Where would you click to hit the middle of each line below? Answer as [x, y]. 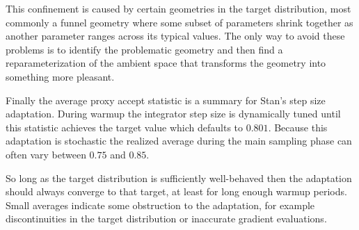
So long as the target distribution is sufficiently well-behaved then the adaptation [179, 178]
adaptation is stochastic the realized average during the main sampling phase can [179, 141]
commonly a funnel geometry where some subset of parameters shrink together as [179, 22]
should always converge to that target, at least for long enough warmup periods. [176, 191]
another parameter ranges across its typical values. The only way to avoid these [175, 36]
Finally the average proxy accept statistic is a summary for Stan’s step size [166, 100]
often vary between [46, 154]
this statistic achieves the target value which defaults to [125, 127]
